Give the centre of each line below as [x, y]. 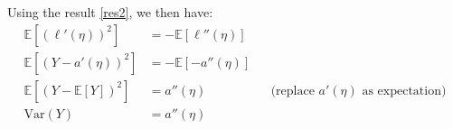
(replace [293, 91]
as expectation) [404, 91]
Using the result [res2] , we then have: [110, 12]
